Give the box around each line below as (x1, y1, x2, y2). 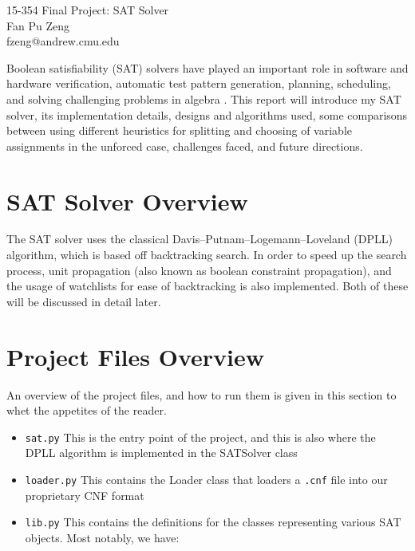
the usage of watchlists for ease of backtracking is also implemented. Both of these (6, 277, 409, 294)
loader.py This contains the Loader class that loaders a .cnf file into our (25, 471, 388, 487)
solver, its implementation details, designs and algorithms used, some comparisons (6, 106, 408, 123)
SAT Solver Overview (6, 184, 248, 217)
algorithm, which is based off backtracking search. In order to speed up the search (6, 246, 407, 263)
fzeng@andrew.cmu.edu (6, 33, 120, 49)
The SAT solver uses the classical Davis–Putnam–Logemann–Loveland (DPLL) (6, 230, 393, 247)
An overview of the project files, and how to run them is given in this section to (6, 386, 397, 403)
